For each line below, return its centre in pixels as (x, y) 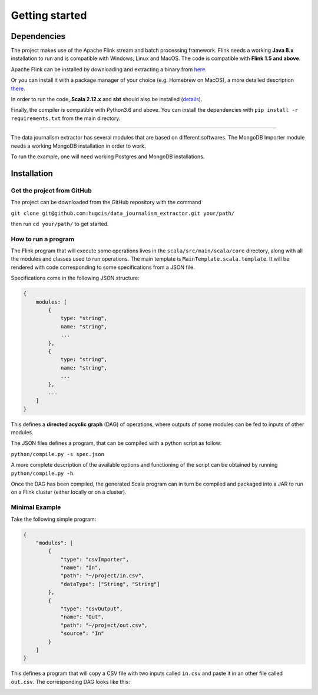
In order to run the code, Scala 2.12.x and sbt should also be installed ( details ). (107, 99)
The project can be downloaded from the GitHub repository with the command (106, 202)
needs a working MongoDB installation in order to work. (79, 146)
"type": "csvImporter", (95, 559)
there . (18, 88)
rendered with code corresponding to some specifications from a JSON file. (103, 267)
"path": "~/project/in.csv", (102, 576)
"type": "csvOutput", (92, 609)
